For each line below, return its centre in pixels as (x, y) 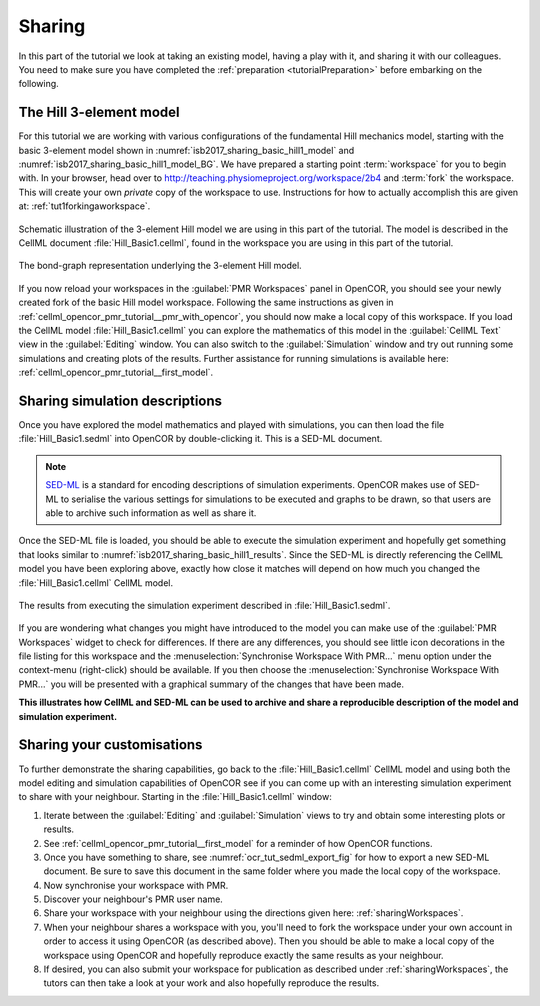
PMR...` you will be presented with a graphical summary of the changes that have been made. (211, 684)
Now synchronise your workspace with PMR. (136, 885)
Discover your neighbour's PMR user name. (133, 899)
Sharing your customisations (110, 745)
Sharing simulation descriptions (120, 400)
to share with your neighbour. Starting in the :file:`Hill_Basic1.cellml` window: (175, 797)
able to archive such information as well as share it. (151, 512)
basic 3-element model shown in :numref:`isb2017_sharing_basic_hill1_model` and (186, 150)
